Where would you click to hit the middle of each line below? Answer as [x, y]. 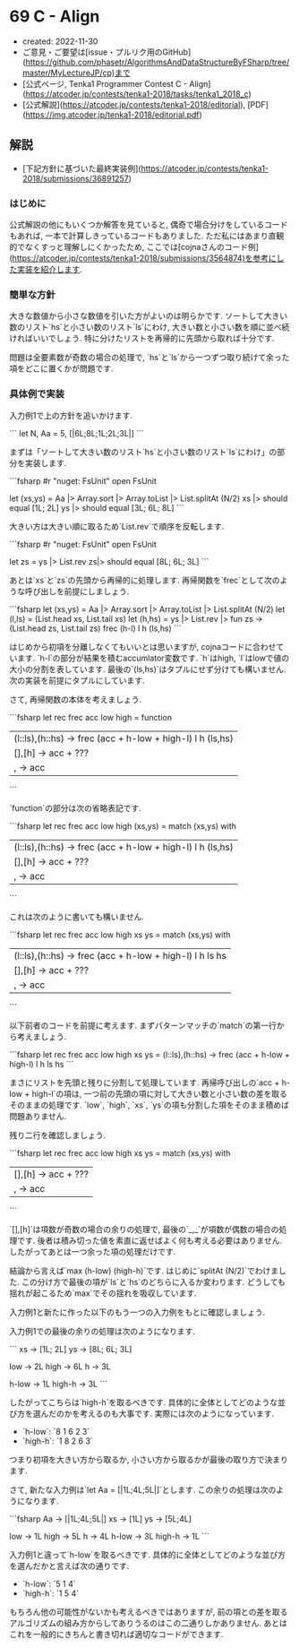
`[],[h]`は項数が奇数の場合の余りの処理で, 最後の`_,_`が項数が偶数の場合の [144, 1229]
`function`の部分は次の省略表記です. [75, 807]
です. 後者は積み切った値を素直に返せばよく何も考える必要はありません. [149, 1240]
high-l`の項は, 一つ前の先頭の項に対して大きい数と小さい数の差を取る [160, 1093]
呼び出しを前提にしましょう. [77, 591]
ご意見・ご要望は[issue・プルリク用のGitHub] [107, 52]
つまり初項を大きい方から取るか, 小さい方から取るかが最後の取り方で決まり [149, 1459]
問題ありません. [38, 1116]
